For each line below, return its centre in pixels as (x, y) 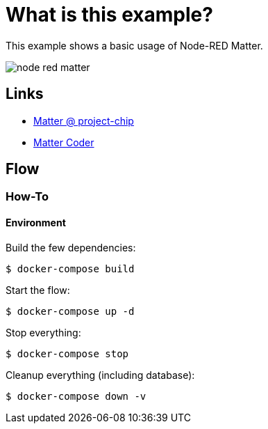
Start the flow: (38, 290)
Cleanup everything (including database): (100, 375)
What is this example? (109, 15)
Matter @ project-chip (84, 120)
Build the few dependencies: (71, 247)
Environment (36, 223)
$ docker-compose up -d (70, 311)
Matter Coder (64, 142)
